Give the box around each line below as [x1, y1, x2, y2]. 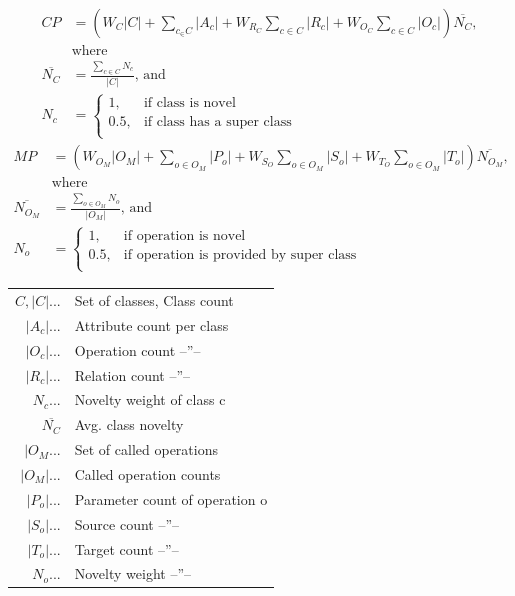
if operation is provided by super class [123, 248, 357, 262]
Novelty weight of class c [74, 389, 226, 410]
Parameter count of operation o [74, 488, 268, 509]
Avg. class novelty [74, 414, 184, 435]
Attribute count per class [74, 314, 229, 335]
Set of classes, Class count [74, 290, 234, 311]
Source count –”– [74, 513, 180, 534]
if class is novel [143, 95, 236, 110]
